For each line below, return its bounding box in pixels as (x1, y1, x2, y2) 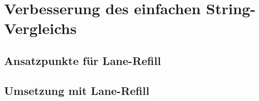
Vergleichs (4, 18, 77, 39)
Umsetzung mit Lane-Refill (4, 82, 150, 98)
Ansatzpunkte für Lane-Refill (4, 52, 161, 68)
